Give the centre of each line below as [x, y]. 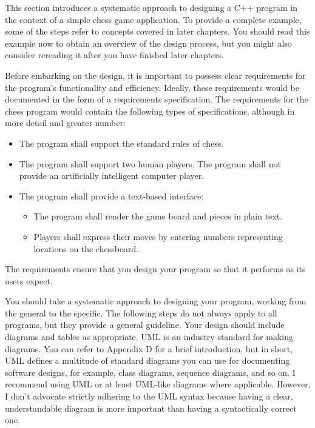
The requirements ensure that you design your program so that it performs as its [155, 269]
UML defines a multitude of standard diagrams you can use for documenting [147, 360]
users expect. [29, 280]
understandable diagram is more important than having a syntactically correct [151, 408]
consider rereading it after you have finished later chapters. [114, 55]
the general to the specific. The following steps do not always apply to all [141, 313]
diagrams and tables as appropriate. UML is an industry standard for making [149, 337]
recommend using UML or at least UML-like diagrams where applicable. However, [158, 384]
